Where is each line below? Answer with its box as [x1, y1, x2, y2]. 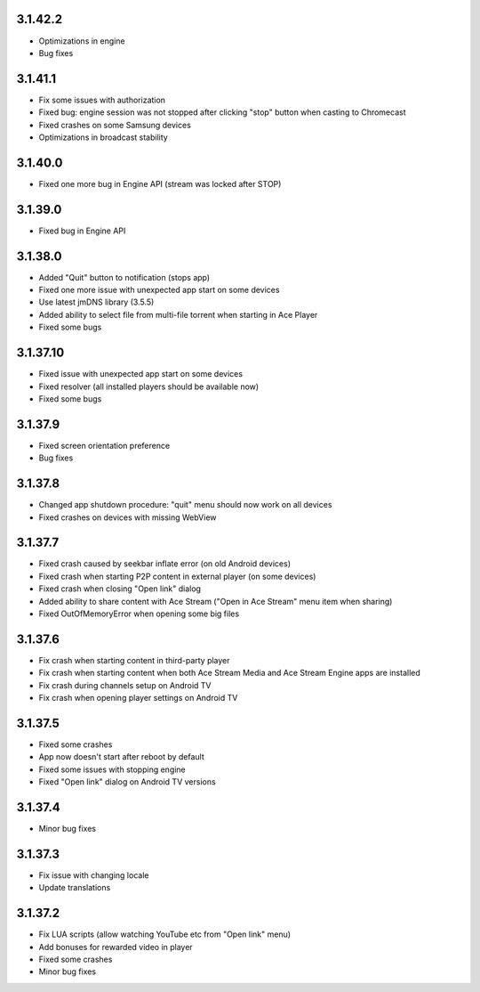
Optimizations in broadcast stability [38, 132, 168, 142]
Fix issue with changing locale [38, 869, 149, 881]
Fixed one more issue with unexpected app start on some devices [38, 285, 280, 296]
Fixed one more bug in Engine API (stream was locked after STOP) [38, 178, 282, 189]
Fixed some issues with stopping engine [38, 764, 186, 775]
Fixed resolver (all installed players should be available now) [38, 381, 260, 392]
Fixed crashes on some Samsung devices [38, 119, 191, 130]
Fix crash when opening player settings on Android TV [38, 693, 238, 703]
